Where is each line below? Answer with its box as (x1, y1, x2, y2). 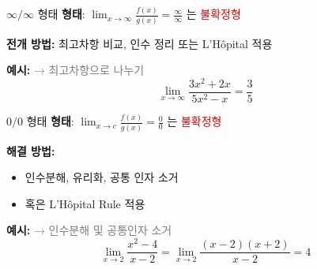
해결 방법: (6, 142, 55, 159)
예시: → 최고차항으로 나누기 (6, 62, 145, 78)
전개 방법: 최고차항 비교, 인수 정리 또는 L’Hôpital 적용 (6, 35, 273, 51)
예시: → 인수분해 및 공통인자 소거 (6, 222, 172, 238)
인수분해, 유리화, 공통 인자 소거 (25, 169, 179, 185)
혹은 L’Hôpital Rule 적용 (25, 195, 145, 211)
